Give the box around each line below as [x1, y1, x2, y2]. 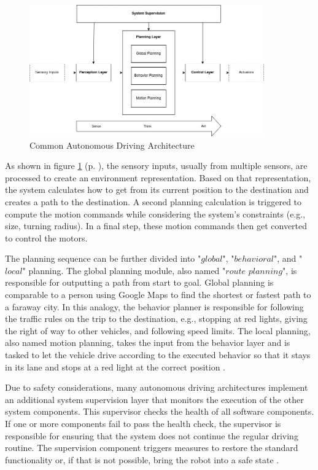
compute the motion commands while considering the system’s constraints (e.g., [5, 207, 306, 220]
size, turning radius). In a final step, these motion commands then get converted [5, 219, 308, 232]
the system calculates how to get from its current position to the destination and [5, 183, 309, 196]
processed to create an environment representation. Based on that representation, [5, 171, 311, 184]
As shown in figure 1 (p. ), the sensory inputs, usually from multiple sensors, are [5, 159, 308, 172]
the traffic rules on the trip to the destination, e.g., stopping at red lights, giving [5, 312, 308, 325]
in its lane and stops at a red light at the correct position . [5, 360, 225, 373]
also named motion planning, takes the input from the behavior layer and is [5, 336, 290, 349]
